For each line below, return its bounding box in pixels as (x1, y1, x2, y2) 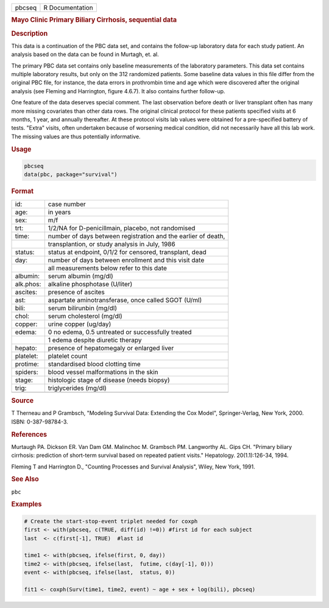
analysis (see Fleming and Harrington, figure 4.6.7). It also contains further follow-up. (11, 87, 225, 94)
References (11, 430, 48, 439)
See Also (11, 475, 39, 484)
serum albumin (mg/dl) (48, 272, 114, 280)
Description (11, 29, 48, 38)
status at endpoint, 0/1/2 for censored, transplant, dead (48, 247, 207, 256)
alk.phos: (15, 280, 41, 288)
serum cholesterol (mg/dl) (48, 311, 123, 320)
